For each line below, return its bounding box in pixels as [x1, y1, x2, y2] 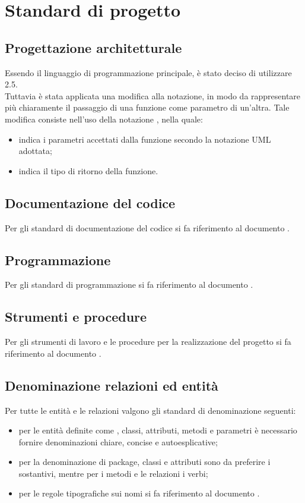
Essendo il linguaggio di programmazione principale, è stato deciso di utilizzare [5, 66, 292, 78]
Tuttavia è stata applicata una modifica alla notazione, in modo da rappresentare [5, 89, 301, 102]
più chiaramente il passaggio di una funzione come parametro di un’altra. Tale [5, 101, 290, 114]
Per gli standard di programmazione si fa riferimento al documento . [5, 278, 253, 291]
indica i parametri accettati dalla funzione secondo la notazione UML [18, 133, 271, 145]
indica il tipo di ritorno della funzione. [18, 164, 158, 177]
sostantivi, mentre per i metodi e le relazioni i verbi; [18, 467, 208, 479]
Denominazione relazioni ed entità [5, 376, 218, 394]
